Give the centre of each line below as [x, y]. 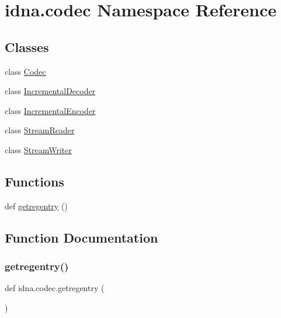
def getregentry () [36, 205]
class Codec [25, 71]
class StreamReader [40, 130]
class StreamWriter [39, 149]
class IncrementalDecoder [50, 91]
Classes [27, 46]
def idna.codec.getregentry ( [55, 288]
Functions [34, 181]
